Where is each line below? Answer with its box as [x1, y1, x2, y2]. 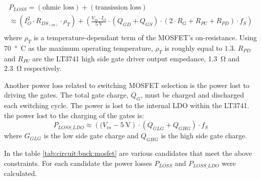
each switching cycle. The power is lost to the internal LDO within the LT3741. [4, 100, 249, 111]
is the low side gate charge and [44, 130, 139, 141]
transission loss [95, 4, 141, 12]
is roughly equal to [164, 42, 222, 53]
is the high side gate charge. [161, 130, 247, 141]
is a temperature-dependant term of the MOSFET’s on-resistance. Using [33, 32, 257, 43]
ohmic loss [42, 4, 74, 12]
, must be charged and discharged [140, 89, 244, 100]
